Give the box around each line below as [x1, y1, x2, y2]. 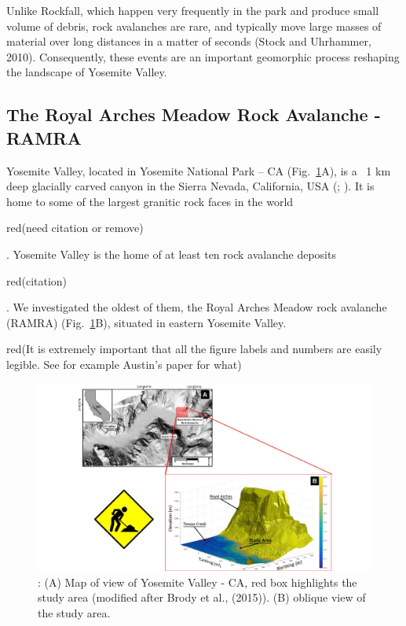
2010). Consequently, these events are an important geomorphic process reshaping [6, 48, 400, 64]
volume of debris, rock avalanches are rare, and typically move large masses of [6, 17, 382, 34]
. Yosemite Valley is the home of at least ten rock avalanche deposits [6, 245, 336, 262]
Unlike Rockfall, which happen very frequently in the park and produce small [6, 2, 379, 18]
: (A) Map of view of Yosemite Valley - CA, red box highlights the [38, 573, 357, 590]
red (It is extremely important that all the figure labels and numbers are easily [6, 341, 382, 357]
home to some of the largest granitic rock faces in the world [6, 193, 294, 209]
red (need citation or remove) [6, 219, 144, 236]
